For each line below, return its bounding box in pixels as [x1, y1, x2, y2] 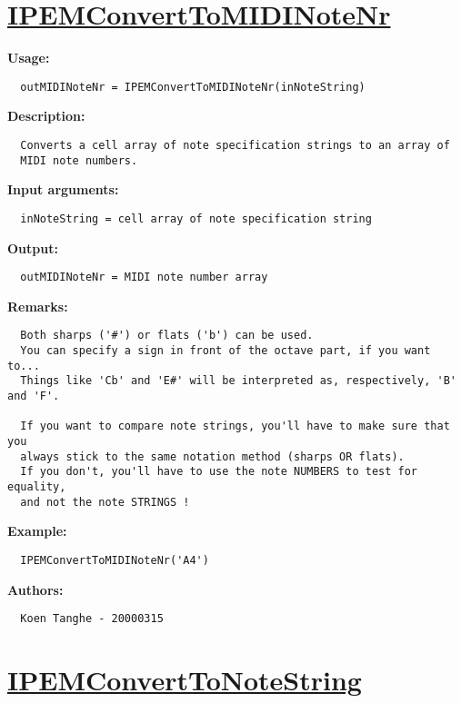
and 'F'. [7, 390, 60, 402]
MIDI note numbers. [20, 153, 138, 167]
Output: [7, 238, 58, 257]
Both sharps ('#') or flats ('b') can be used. [20, 329, 314, 342]
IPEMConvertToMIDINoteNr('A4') [20, 553, 209, 567]
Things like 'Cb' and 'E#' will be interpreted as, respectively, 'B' [20, 374, 456, 388]
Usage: [7, 48, 50, 67]
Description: [7, 106, 85, 125]
